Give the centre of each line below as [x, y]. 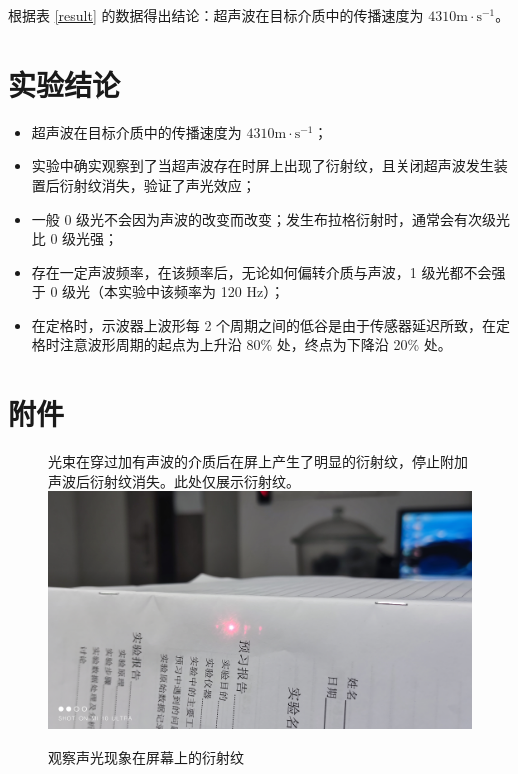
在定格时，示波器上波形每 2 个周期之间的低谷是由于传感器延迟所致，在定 [271, 324]
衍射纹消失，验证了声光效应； [157, 184]
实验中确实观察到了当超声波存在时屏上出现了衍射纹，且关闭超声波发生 [262, 165]
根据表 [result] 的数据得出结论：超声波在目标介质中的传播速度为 [216, 15]
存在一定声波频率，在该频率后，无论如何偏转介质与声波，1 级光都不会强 [268, 271]
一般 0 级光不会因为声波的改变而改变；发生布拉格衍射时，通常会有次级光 [271, 218]
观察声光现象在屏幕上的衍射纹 [146, 757]
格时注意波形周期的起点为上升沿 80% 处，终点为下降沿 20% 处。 [241, 344]
